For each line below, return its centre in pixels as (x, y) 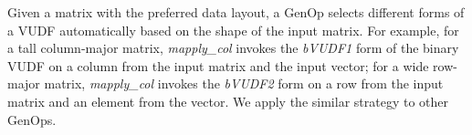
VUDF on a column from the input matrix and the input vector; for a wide (218, 65)
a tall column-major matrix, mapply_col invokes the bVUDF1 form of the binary (233, 48)
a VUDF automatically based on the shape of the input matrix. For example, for (233, 30)
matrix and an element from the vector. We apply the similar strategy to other (228, 101)
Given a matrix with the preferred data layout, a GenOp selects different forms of (236, 12)
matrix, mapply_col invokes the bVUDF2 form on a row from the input (244, 83)
